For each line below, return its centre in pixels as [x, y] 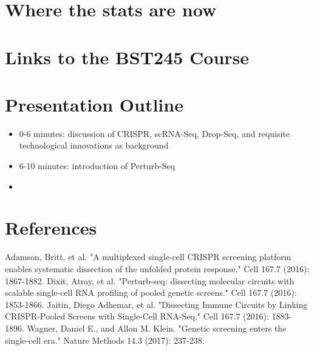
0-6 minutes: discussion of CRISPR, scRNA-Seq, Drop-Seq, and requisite [155, 133]
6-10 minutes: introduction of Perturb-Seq [97, 166]
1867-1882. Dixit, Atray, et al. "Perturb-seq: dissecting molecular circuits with [150, 280]
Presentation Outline [94, 104]
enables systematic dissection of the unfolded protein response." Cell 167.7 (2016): [157, 268]
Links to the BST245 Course [127, 57]
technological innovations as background [94, 145]
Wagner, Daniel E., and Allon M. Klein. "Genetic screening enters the [157, 328]
